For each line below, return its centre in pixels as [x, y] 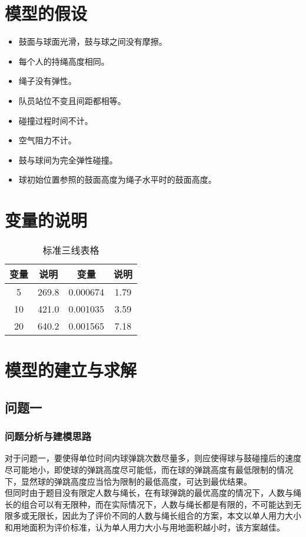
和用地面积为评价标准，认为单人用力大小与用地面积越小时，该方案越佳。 [145, 527]
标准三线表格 [71, 250]
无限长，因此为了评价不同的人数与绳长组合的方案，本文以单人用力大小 [165, 516]
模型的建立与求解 [71, 370]
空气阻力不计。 [47, 140]
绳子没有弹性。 [47, 81]
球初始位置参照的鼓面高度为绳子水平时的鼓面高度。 [117, 179]
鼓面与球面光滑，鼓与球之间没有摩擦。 [93, 41]
